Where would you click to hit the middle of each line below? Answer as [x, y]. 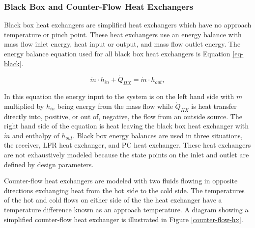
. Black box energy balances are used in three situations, [158, 135]
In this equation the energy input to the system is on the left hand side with [119, 96]
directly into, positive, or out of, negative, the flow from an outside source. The [123, 116]
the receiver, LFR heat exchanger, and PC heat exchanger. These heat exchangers [127, 145]
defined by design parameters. [49, 164]
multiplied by [24, 106]
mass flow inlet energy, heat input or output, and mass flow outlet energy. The [122, 44]
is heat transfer [214, 106]
